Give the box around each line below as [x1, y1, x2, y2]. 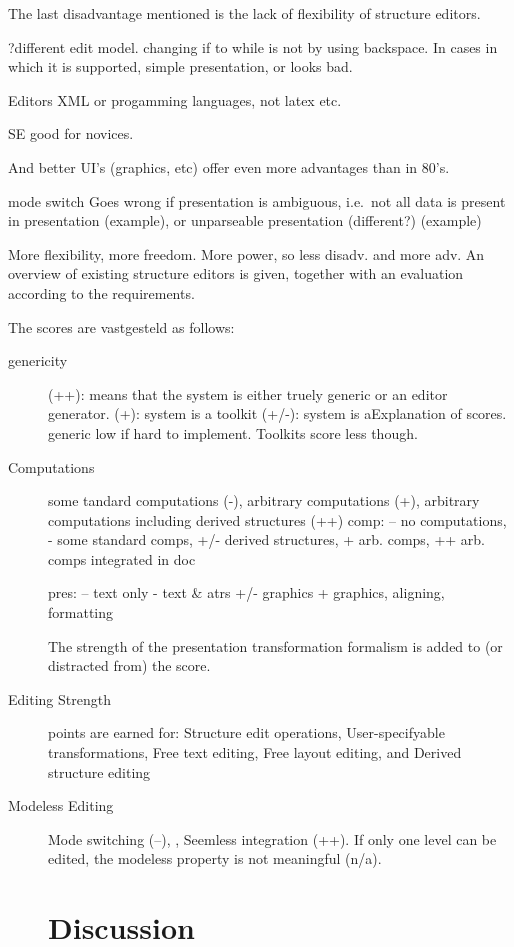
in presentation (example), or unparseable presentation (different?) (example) [8, 210, 482, 231]
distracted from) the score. [48, 655, 211, 676]
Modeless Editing [8, 795, 114, 816]
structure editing [48, 761, 151, 782]
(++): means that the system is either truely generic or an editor [48, 383, 448, 404]
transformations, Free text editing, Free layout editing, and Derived [48, 742, 462, 763]
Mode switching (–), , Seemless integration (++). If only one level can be [48, 828, 497, 849]
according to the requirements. [8, 282, 195, 303]
